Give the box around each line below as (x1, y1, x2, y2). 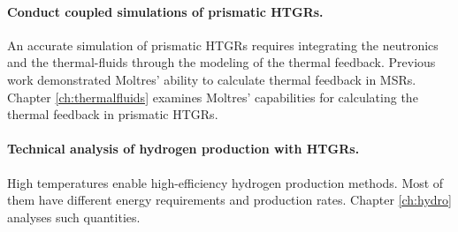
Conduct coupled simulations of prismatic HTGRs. (7, 2, 324, 20)
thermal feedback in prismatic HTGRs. (7, 105, 218, 123)
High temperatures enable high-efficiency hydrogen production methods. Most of (7, 173, 444, 191)
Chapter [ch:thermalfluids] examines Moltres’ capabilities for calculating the (7, 87, 418, 106)
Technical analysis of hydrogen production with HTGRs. (7, 139, 360, 158)
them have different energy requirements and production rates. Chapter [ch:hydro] (7, 191, 452, 209)
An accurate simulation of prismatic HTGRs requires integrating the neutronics (7, 35, 439, 54)
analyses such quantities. (7, 207, 141, 226)
